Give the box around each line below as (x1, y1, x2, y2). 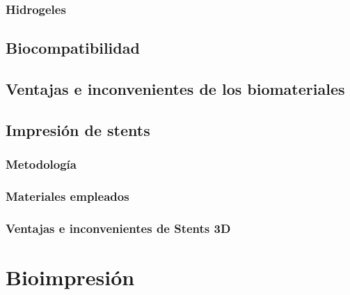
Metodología (6, 156, 77, 173)
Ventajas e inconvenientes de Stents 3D (6, 219, 231, 236)
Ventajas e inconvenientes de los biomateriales (6, 78, 345, 100)
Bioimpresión (6, 262, 135, 291)
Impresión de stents (6, 119, 150, 140)
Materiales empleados (6, 187, 129, 204)
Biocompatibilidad (6, 37, 140, 59)
